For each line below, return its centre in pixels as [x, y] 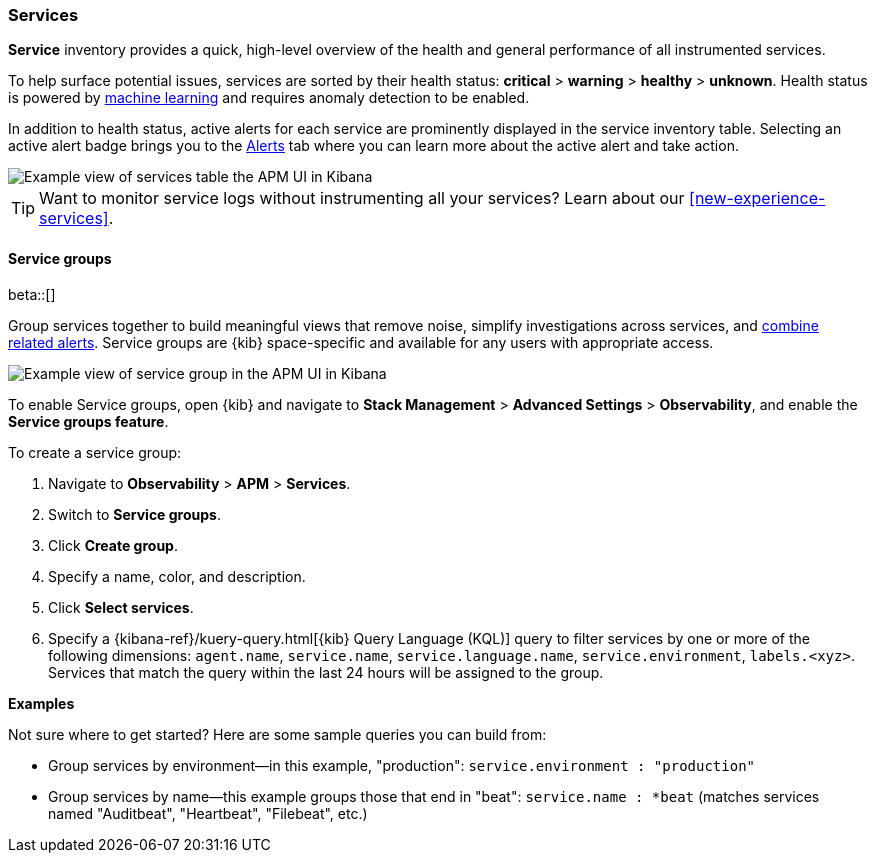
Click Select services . [121, 607]
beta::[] [32, 294]
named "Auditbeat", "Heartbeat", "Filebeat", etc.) [208, 813]
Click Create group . [113, 545]
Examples [41, 703]
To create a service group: [95, 452]
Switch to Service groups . [134, 514]
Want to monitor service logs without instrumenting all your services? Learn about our [362, 198]
